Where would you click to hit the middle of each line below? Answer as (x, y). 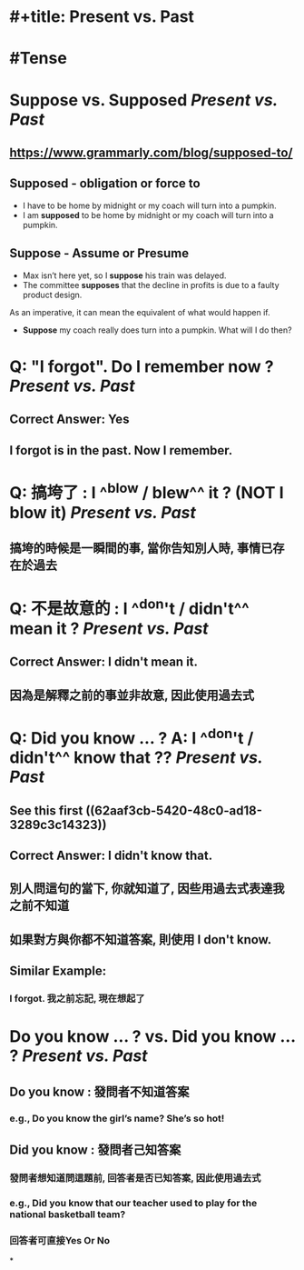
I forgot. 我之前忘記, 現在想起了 (77, 999)
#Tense (39, 59)
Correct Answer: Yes (69, 420)
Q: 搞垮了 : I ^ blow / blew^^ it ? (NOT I (147, 491)
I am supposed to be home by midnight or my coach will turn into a (148, 215)
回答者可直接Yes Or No (60, 1240)
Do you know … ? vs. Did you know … (152, 1037)
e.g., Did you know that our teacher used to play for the (133, 1203)
